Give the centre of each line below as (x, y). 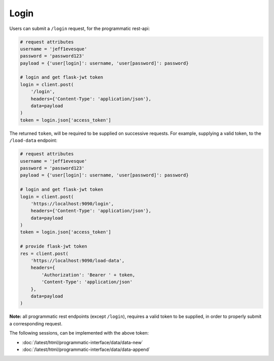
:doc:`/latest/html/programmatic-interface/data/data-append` (86, 349)
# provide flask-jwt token (54, 246)
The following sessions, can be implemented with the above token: (79, 333)
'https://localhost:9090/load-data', (78, 261)
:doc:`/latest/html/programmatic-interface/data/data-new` (82, 342)
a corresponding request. (36, 323)
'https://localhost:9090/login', (72, 204)
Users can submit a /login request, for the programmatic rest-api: (80, 28)
